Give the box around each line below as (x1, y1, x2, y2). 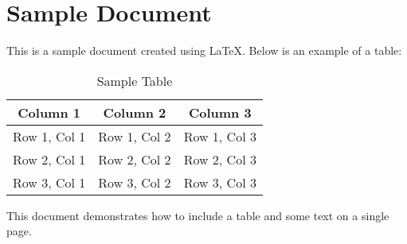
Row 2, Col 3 (183, 149, 256, 168)
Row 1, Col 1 (13, 126, 86, 145)
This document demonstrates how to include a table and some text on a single (6, 207, 389, 223)
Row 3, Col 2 (98, 172, 171, 192)
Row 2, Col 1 (13, 149, 86, 168)
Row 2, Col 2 (98, 149, 171, 168)
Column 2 (103, 103, 166, 122)
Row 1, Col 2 (98, 126, 171, 145)
